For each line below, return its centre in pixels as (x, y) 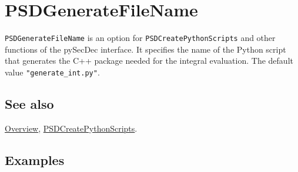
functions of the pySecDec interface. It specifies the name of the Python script (145, 49)
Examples (35, 159)
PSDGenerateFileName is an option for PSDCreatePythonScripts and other (140, 38)
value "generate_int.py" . (52, 72)
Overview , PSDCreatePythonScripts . (71, 128)
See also (29, 104)
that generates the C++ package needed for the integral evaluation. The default (149, 61)
